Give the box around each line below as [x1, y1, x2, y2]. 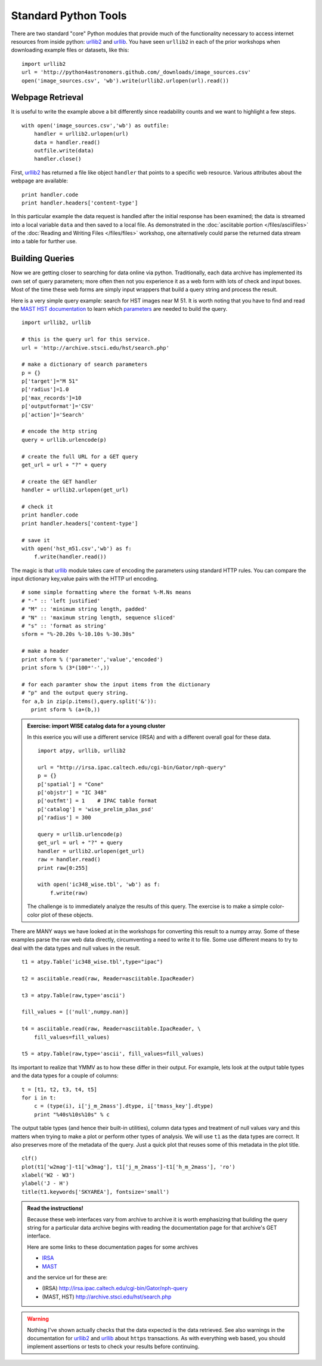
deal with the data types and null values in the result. [11, 945, 141, 952]
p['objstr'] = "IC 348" [38, 789, 107, 796]
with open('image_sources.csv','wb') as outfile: [21, 122, 170, 129]
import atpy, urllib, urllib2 [38, 747, 126, 754]
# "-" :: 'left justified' [21, 597, 101, 604]
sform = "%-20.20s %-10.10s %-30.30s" [21, 631, 135, 638]
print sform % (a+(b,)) [30, 706, 101, 713]
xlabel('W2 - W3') [21, 1172, 76, 1179]
